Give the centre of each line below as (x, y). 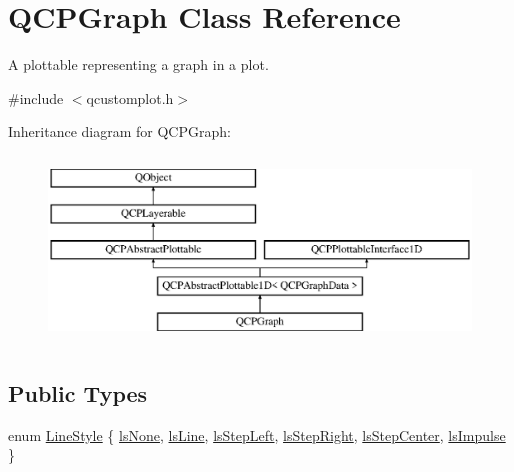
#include (36, 97)
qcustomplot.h (130, 97)
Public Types (78, 392)
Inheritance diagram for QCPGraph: (119, 131)
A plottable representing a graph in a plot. (138, 64)
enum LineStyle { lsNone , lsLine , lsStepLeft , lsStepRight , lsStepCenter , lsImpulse (257, 434)
